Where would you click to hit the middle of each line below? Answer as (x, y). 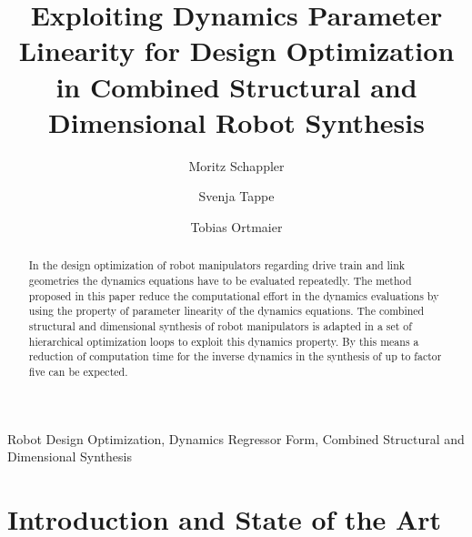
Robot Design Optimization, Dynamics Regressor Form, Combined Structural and (236, 438)
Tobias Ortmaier (236, 226)
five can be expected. (78, 371)
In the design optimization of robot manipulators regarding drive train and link (217, 265)
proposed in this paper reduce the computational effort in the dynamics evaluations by (234, 295)
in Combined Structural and (236, 86)
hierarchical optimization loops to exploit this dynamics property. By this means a (224, 341)
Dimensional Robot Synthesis (236, 122)
